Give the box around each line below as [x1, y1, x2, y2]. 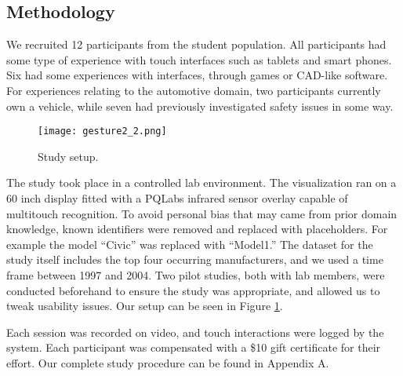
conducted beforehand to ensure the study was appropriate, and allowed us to [6, 282, 380, 298]
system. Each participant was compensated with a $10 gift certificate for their [6, 339, 381, 356]
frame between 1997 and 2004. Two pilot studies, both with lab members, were [6, 266, 385, 283]
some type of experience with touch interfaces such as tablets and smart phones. [6, 51, 392, 68]
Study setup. [38, 148, 99, 164]
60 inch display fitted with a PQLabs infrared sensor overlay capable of [6, 190, 348, 206]
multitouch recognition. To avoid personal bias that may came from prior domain [6, 205, 398, 221]
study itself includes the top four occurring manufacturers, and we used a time [6, 251, 383, 268]
